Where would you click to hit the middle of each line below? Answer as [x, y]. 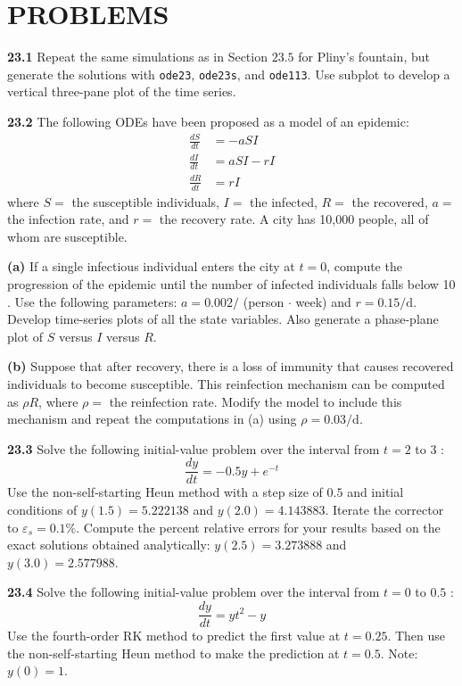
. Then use [417, 636]
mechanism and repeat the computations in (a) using [152, 419]
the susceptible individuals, [145, 201]
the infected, [284, 201]
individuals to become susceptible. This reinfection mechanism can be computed [226, 384]
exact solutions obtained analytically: [109, 545]
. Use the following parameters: [92, 301]
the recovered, [390, 201]
